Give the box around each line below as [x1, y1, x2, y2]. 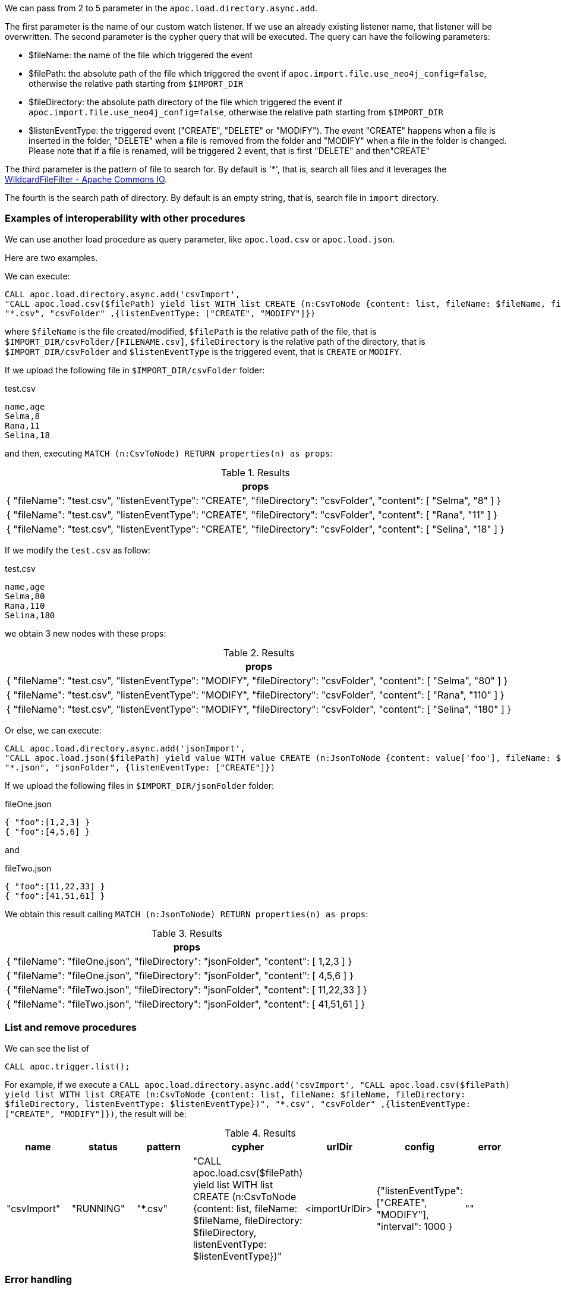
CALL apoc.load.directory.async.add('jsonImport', [5, 743, 245, 753]
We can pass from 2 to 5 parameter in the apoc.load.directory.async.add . [5, 3, 317, 13]
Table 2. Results [223, 646, 295, 659]
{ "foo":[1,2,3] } [5, 817, 90, 827]
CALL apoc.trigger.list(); [5, 1061, 130, 1071]
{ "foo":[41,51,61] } [5, 891, 105, 901]
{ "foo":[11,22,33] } [5, 881, 105, 891]
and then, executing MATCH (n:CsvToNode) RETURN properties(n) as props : [5, 448, 333, 458]
